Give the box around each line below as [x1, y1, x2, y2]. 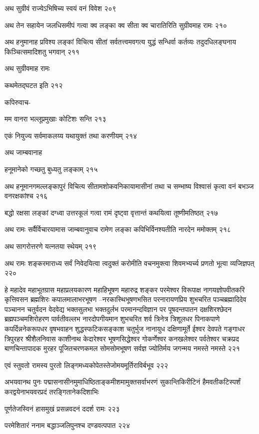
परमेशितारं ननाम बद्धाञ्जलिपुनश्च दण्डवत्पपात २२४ [4, 420, 130, 430]
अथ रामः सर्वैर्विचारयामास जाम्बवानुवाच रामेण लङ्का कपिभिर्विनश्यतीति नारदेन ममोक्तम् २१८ [4, 224, 231, 234]
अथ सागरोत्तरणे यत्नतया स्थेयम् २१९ [4, 240, 97, 251]
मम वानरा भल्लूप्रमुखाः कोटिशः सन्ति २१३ [4, 113, 106, 124]
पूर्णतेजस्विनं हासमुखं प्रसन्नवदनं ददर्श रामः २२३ [4, 403, 120, 413]
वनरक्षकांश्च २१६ [4, 190, 48, 201]
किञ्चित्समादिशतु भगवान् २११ [4, 46, 80, 56]
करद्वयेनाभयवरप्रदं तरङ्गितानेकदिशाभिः [4, 386, 99, 397]
